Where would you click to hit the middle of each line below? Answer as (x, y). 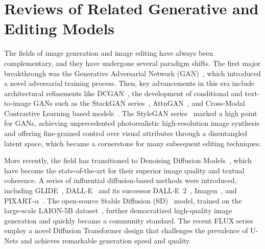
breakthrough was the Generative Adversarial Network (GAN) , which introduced (132, 73)
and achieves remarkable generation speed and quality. (106, 240)
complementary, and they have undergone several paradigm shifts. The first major (132, 63)
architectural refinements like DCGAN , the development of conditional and (123, 93)
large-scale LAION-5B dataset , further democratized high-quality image (118, 210)
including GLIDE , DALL (45, 190)
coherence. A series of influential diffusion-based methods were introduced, (121, 180)
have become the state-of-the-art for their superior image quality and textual (124, 170)
